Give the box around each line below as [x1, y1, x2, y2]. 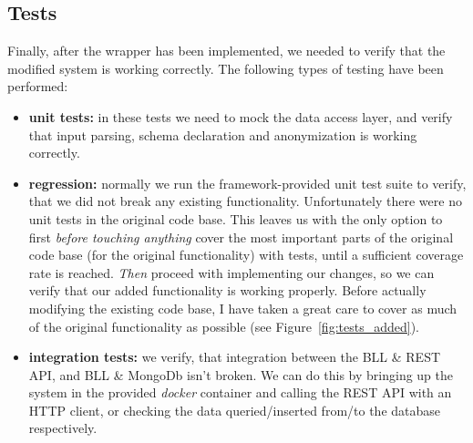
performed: [7, 77, 68, 96]
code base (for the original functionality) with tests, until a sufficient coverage [28, 245, 464, 264]
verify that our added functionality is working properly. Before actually [28, 281, 427, 300]
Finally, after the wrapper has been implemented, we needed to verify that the [7, 41, 446, 60]
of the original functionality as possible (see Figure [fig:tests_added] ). [28, 316, 419, 335]
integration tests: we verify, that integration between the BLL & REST [28, 347, 441, 366]
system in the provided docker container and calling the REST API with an [28, 383, 452, 402]
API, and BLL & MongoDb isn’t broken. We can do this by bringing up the [28, 365, 454, 384]
